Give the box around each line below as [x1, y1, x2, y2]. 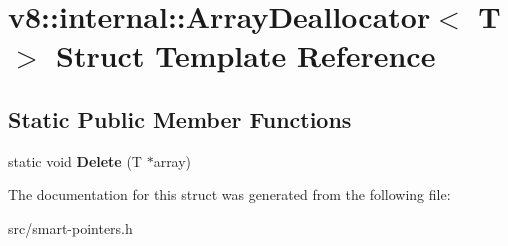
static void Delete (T [8, 150, 142, 171]
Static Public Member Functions [8, 103, 352, 134]
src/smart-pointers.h [8, 217, 133, 238]
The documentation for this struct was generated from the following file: [8, 184, 451, 205]
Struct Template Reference [56, 35, 436, 76]
